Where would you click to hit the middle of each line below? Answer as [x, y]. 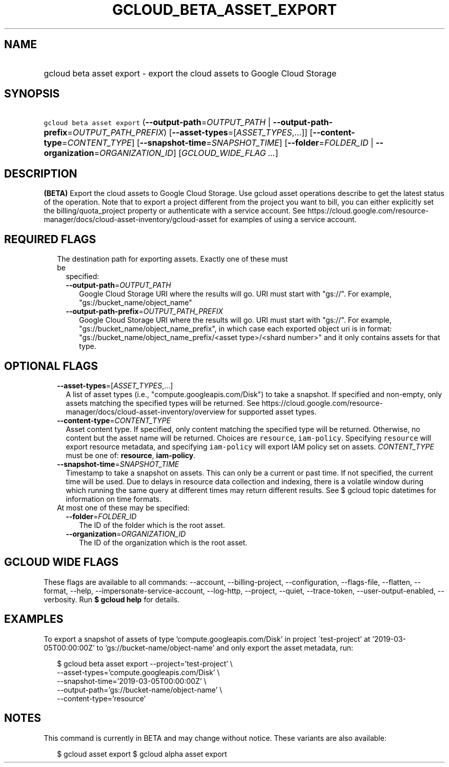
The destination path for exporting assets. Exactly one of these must [172, 259]
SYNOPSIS [32, 94]
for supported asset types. [272, 411]
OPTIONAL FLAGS [51, 366]
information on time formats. [114, 499]
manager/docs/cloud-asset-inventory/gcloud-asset [130, 220]
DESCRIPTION [41, 173]
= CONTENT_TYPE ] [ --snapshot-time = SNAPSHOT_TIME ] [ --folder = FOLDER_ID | [218, 143]
